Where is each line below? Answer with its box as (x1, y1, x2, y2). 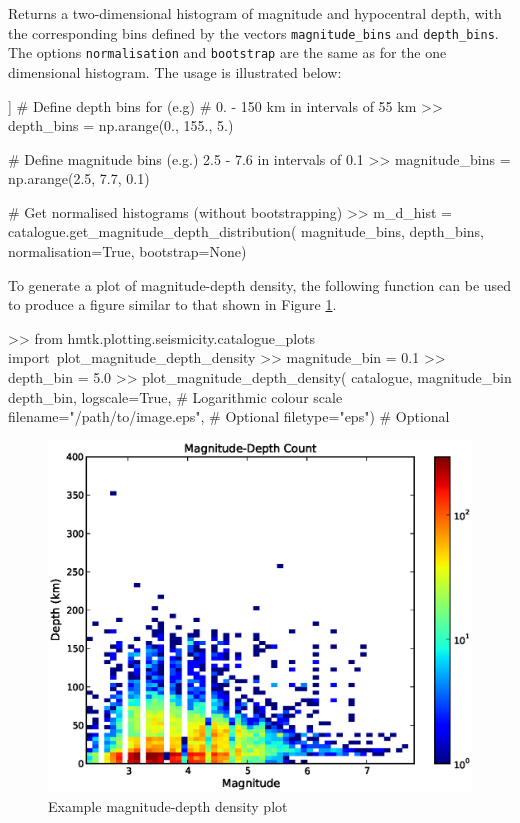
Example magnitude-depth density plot (48, 795, 288, 816)
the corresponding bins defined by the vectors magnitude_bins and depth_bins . (8, 22, 499, 43)
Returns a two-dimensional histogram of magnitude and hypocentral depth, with (8, 3, 502, 23)
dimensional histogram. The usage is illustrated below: (8, 61, 342, 82)
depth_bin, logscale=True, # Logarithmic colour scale (8, 386, 343, 407)
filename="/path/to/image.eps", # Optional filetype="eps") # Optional (8, 406, 450, 427)
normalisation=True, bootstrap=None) (8, 241, 247, 262)
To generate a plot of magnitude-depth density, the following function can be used (8, 274, 512, 295)
